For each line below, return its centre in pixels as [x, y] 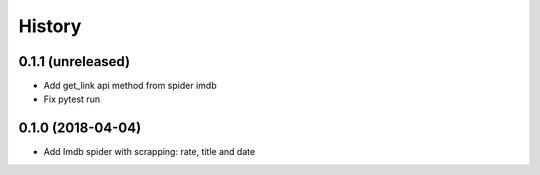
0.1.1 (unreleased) [74, 61]
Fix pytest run [71, 99]
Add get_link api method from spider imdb [130, 86]
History [50, 26]
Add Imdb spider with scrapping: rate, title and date [149, 152]
